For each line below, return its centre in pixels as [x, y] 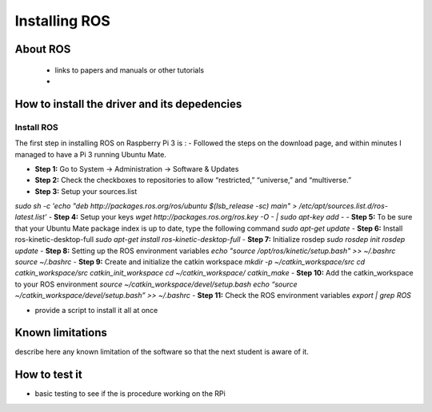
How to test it [49, 375]
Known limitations [61, 333]
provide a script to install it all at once [96, 310]
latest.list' [31, 217]
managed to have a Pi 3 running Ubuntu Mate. [91, 154]
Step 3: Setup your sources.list [86, 191]
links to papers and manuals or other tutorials [129, 70]
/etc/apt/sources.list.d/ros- [343, 206]
